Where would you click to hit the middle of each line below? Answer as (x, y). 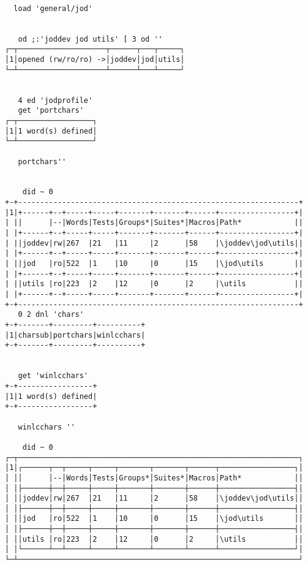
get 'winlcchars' (53, 376)
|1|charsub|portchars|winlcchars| (75, 335)
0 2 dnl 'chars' (51, 315)
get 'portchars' (51, 111)
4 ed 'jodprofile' (55, 100)
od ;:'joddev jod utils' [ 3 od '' (90, 39)
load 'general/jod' (53, 8)
